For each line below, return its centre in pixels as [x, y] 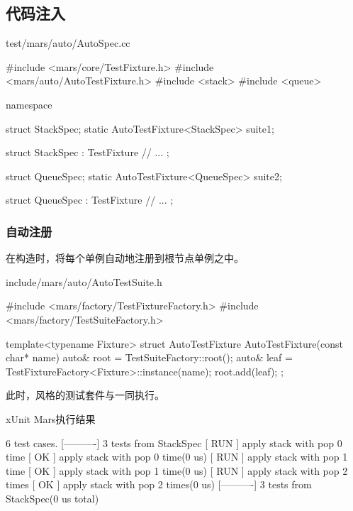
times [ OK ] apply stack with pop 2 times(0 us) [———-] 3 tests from [159, 484]
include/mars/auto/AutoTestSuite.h [84, 281]
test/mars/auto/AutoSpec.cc [68, 43]
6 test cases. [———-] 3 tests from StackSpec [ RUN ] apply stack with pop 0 [174, 443]
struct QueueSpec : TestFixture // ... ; [90, 200]
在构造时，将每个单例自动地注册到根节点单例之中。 [125, 258]
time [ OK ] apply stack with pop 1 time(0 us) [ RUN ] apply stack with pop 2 [177, 470]
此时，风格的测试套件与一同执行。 [85, 395]
